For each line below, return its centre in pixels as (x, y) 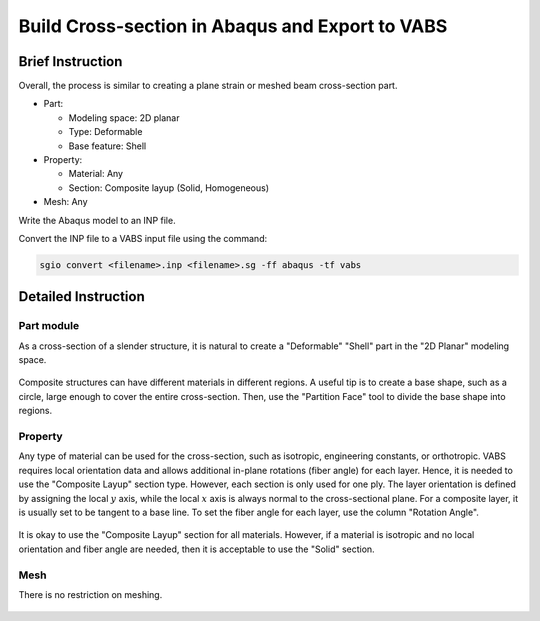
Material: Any (96, 174)
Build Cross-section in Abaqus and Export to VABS (233, 26)
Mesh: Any (66, 202)
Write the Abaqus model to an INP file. (97, 220)
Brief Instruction (70, 61)
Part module (49, 326)
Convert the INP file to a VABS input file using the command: (143, 238)
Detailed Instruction (81, 296)
